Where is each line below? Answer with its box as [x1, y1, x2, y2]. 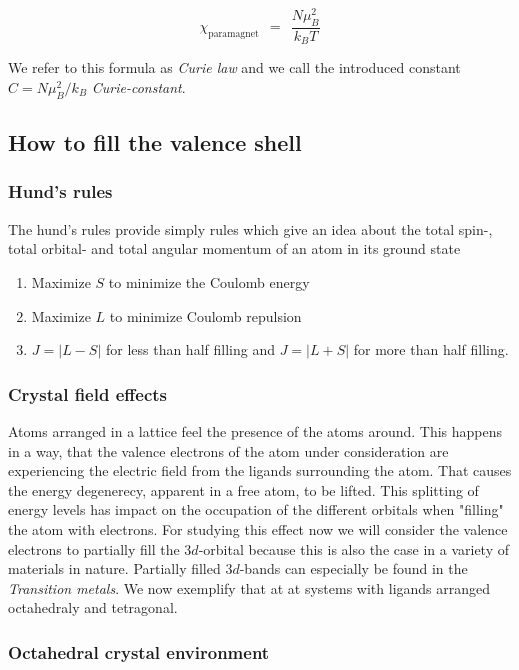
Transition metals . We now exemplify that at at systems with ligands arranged [8, 577, 491, 598]
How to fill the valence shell [8, 127, 302, 158]
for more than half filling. [353, 339, 509, 360]
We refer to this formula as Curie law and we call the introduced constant [8, 57, 461, 78]
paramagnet [208, 29, 259, 40]
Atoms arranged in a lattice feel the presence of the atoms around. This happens [8, 420, 503, 441]
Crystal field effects [8, 381, 167, 406]
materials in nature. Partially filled [8, 558, 221, 579]
